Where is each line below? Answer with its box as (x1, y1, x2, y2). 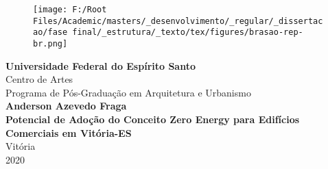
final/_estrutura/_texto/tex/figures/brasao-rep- (72, 27, 303, 38)
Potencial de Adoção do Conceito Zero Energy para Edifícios (5, 112, 300, 126)
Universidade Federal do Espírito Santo (5, 58, 196, 73)
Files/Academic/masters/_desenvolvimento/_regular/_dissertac (33, 16, 323, 26)
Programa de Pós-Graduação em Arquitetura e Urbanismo (5, 85, 251, 99)
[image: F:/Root (33, 5, 107, 14)
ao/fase (33, 27, 68, 38)
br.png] (33, 38, 68, 49)
